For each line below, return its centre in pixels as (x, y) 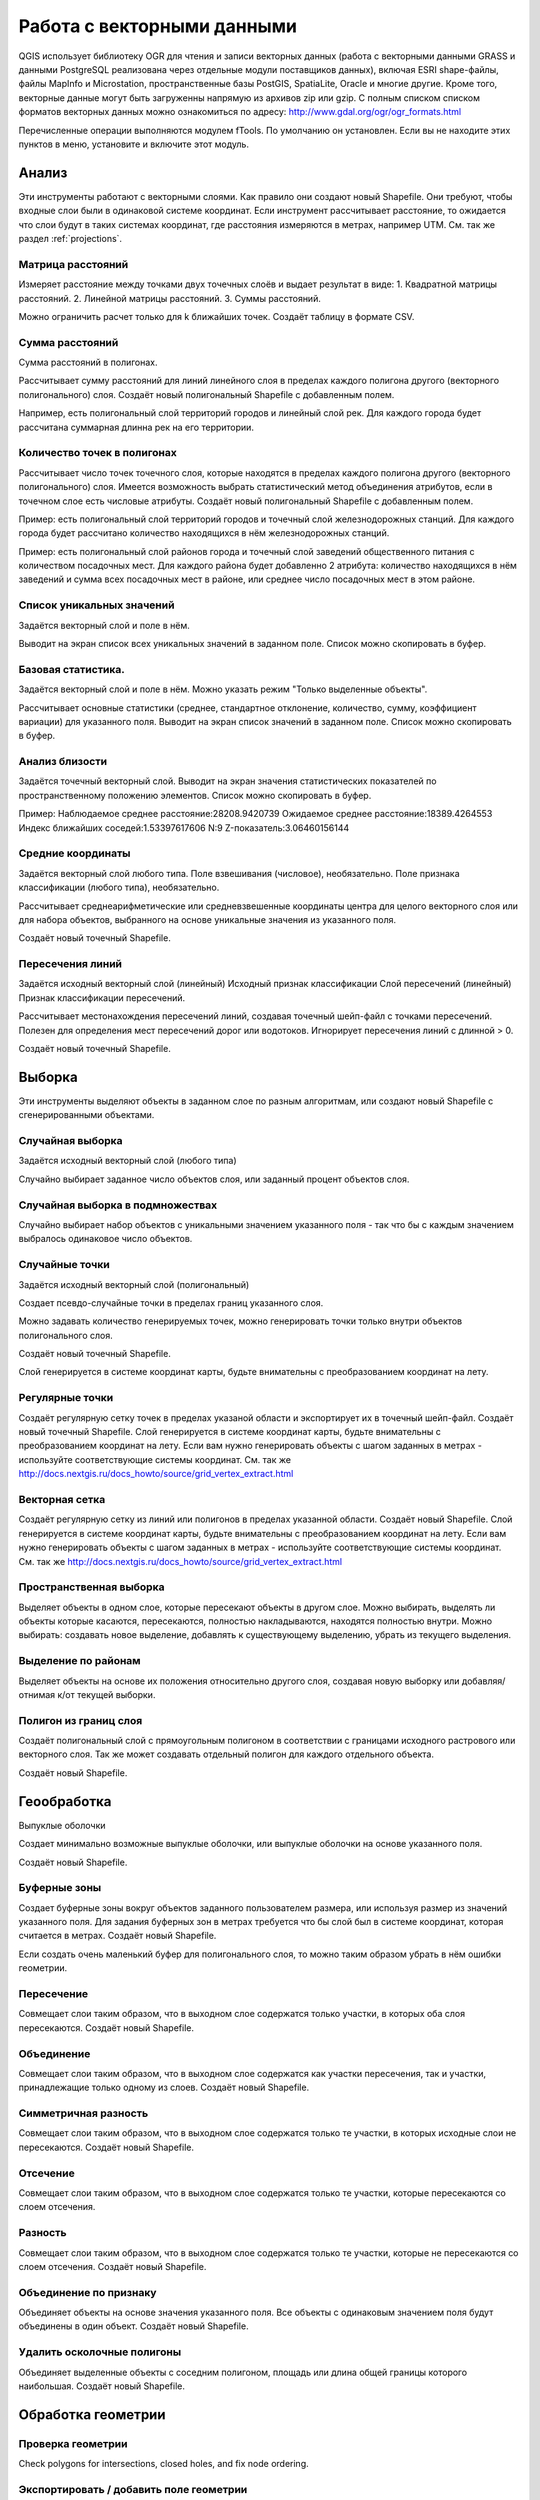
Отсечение (46, 2173)
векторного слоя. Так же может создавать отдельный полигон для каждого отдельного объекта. (226, 1754)
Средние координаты (74, 853)
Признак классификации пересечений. (101, 997)
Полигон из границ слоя (80, 1720)
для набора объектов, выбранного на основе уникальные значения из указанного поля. (207, 919)
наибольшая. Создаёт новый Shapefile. (101, 2386)
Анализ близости (63, 762)
